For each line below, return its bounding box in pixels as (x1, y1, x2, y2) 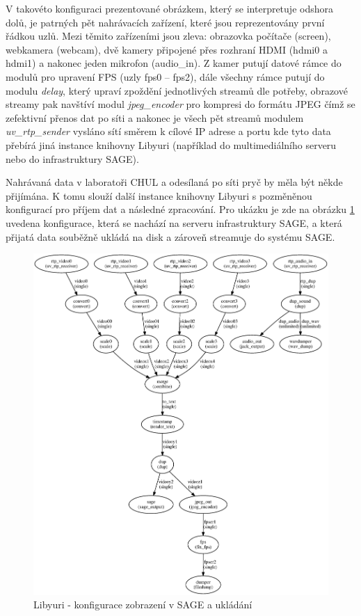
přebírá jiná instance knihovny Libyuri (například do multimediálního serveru (6, 137, 337, 152)
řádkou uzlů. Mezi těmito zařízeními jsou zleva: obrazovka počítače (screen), (6, 29, 331, 43)
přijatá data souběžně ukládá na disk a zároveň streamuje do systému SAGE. (6, 229, 335, 244)
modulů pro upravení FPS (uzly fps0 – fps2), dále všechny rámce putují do (6, 69, 325, 84)
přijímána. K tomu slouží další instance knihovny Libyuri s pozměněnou (6, 188, 312, 203)
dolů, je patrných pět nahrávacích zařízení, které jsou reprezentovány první (6, 15, 325, 29)
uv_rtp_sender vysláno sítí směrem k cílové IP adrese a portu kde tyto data (6, 124, 331, 139)
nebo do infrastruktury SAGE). (6, 151, 139, 166)
